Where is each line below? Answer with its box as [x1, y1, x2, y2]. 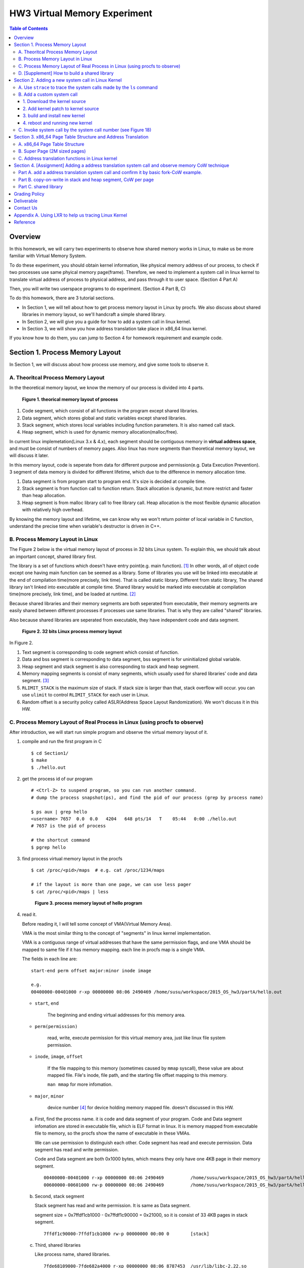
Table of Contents [9, 25, 48, 31]
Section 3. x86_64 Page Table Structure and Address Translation [14, 134, 149, 140]
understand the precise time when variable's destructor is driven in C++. [9, 523, 161, 529]
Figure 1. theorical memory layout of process [22, 396, 119, 402]
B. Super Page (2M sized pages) [18, 148, 86, 154]
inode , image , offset [34, 1053, 83, 1060]
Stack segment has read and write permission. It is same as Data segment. [34, 1203, 191, 1209]
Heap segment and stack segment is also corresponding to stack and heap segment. [22, 663, 200, 670]
